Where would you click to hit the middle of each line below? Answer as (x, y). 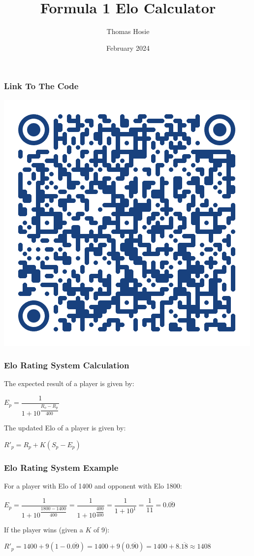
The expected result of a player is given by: (69, 383)
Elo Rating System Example (61, 467)
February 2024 (128, 48)
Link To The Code (41, 86)
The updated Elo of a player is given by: (65, 428)
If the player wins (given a (44, 529)
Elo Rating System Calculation (67, 365)
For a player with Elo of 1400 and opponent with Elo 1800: (93, 486)
